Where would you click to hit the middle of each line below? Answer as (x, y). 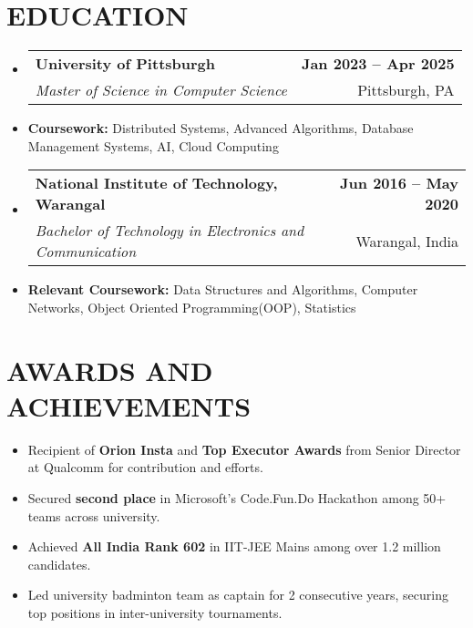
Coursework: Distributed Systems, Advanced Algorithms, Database (221, 128)
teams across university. (94, 515)
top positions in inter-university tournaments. (155, 612)
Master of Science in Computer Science (161, 90)
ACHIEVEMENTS (129, 405)
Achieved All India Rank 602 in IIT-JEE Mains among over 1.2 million (234, 546)
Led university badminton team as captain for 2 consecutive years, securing (238, 595)
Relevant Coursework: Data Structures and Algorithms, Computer (223, 289)
